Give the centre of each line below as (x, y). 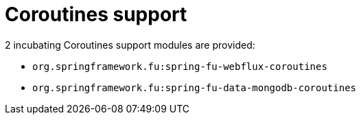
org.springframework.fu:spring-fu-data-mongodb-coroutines (195, 87)
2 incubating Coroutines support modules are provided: (130, 45)
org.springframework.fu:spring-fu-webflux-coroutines (180, 66)
